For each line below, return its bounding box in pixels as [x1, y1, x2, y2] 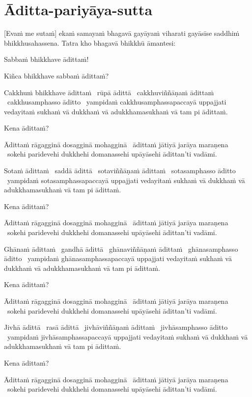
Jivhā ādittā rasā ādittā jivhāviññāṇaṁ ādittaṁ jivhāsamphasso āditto [4, 322, 228, 332]
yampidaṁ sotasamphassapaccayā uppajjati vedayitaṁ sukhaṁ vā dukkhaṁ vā [7, 175, 245, 185]
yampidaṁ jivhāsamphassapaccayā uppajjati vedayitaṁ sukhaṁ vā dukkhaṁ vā [7, 331, 248, 342]
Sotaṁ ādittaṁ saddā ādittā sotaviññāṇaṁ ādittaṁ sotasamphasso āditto [4, 165, 236, 176]
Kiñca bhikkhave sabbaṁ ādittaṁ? [4, 70, 109, 80]
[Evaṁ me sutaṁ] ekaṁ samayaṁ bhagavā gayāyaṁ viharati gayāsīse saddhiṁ [4, 28, 240, 38]
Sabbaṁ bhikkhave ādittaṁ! [4, 54, 89, 64]
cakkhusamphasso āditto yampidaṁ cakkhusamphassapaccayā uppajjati [7, 97, 226, 107]
